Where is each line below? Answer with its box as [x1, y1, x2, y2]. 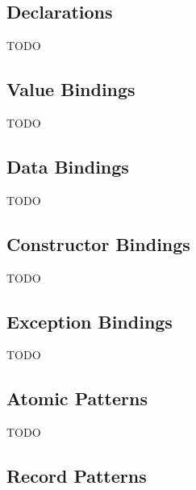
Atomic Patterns [6, 386, 148, 411]
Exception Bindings [6, 308, 173, 333]
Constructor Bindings [6, 231, 190, 256]
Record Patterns [6, 463, 147, 488]
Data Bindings [6, 153, 129, 178]
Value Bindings [6, 77, 136, 102]
